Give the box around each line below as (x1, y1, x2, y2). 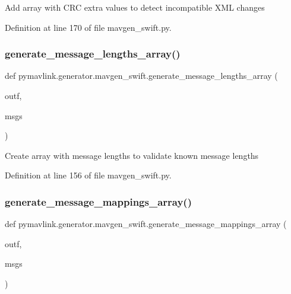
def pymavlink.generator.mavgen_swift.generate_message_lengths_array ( (5, 69, 278, 82)
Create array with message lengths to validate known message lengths (5, 149, 259, 161)
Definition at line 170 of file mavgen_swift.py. (5, 21, 172, 33)
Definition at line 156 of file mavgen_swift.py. (5, 169, 172, 181)
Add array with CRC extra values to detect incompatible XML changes (5, 1, 265, 13)
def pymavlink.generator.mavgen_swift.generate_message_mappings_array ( (5, 218, 287, 230)
